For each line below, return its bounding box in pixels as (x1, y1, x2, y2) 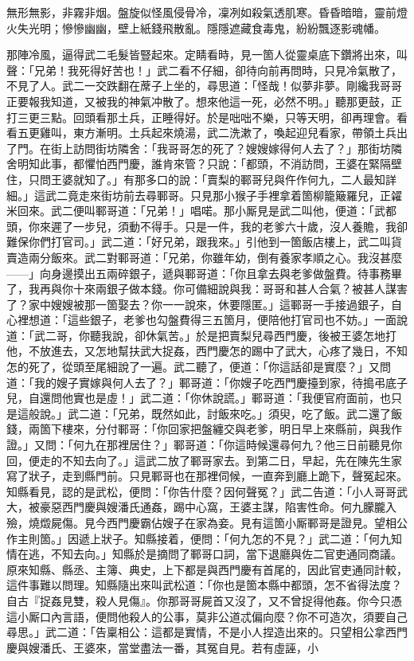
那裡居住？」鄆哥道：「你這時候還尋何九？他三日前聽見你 (106, 436, 402, 453)
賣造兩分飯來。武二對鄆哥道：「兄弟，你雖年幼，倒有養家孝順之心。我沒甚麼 (6, 248, 402, 265)
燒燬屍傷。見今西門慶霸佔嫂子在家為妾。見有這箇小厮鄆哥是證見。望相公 (28, 514, 408, 530)
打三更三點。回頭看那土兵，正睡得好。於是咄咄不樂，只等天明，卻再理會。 (6, 108, 396, 125)
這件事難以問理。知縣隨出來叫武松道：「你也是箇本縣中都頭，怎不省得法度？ (6, 577, 402, 593)
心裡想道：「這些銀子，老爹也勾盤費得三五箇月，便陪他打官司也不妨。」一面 (6, 311, 396, 328)
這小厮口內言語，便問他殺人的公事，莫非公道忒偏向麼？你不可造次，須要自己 (6, 608, 408, 624)
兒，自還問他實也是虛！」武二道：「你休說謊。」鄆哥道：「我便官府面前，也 (6, 389, 391, 406)
